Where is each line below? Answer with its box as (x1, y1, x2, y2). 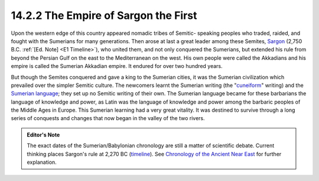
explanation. (27, 159, 57, 166)
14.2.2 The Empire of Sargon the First (11, 9, 197, 22)
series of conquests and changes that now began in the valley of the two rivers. (11, 115, 205, 122)
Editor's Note (27, 131, 60, 138)
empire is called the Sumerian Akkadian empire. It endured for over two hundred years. (11, 63, 223, 70)
